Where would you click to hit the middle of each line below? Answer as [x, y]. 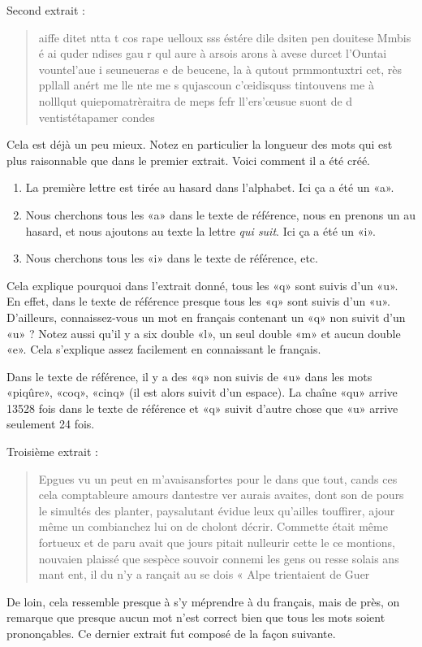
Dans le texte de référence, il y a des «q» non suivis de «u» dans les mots [189, 376]
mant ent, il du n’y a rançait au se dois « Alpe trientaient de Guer [204, 574]
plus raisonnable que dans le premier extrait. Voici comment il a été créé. [188, 160]
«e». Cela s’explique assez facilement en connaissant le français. [164, 349]
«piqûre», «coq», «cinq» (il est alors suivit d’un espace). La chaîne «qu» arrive [202, 392]
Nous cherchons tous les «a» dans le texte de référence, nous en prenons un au [220, 214]
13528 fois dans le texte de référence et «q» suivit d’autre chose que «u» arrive [202, 408]
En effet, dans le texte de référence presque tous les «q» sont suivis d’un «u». [198, 301]
